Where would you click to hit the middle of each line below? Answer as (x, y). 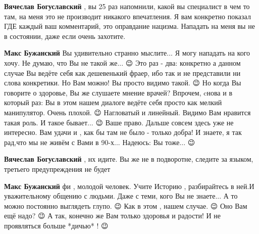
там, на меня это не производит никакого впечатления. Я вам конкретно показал (127, 16)
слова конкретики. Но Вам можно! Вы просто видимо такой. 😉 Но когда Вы (123, 83)
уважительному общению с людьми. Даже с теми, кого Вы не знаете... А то (121, 196)
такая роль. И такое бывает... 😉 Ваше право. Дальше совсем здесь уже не (119, 122)
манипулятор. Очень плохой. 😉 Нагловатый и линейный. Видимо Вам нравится (127, 112)
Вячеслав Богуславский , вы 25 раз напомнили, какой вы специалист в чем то (127, 6)
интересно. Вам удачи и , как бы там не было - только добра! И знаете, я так (123, 132)
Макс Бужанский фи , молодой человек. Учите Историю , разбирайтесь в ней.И (129, 186)
